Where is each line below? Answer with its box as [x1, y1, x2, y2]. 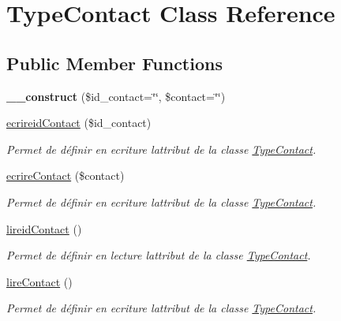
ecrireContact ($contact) [6, 167, 125, 184]
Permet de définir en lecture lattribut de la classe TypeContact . [6, 247, 311, 263]
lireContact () [6, 273, 73, 289]
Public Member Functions [6, 50, 223, 75]
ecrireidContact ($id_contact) [6, 114, 152, 131]
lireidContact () [6, 220, 82, 237]
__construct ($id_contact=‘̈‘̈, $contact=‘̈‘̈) [6, 88, 226, 104]
